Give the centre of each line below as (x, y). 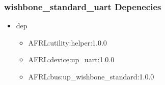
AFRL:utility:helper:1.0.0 (67, 42)
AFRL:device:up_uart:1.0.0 (71, 59)
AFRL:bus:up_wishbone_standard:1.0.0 (91, 76)
